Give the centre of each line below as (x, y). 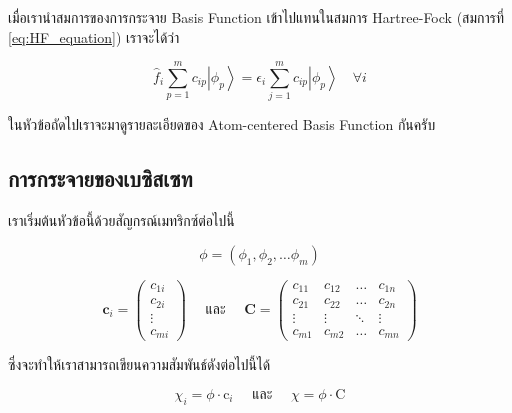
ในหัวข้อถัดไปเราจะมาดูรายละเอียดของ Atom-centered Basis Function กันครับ (222, 124)
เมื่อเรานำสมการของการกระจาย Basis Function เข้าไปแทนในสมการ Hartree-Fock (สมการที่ (256, 17)
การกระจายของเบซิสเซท (100, 178)
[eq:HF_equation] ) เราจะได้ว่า (94, 36)
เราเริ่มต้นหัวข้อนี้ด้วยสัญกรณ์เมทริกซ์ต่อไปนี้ (121, 220)
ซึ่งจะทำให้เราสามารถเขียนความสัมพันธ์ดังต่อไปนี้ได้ (139, 364)
